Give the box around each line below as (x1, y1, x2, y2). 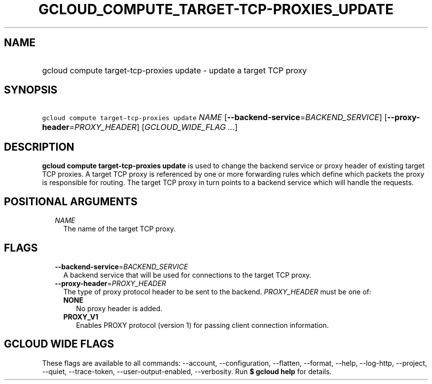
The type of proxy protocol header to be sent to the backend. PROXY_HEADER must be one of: (63, 287, 371, 296)
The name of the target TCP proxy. (63, 224, 176, 233)
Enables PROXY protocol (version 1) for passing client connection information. (76, 320, 329, 329)
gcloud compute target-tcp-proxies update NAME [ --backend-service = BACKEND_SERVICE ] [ (42, 112, 388, 123)
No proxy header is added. (76, 304, 163, 313)
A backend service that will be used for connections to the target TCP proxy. (63, 270, 312, 279)
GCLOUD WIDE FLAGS (4, 338, 114, 351)
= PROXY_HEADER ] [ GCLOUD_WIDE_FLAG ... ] (69, 122, 238, 132)
